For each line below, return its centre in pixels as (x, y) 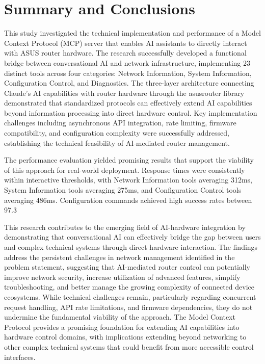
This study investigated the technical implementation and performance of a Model (132, 33)
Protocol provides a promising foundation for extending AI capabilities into (122, 327)
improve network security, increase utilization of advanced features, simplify (122, 277)
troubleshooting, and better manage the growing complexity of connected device (129, 287)
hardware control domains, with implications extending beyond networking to (125, 337)
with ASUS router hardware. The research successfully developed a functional (125, 53)
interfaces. (20, 357)
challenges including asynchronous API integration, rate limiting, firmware (120, 123)
